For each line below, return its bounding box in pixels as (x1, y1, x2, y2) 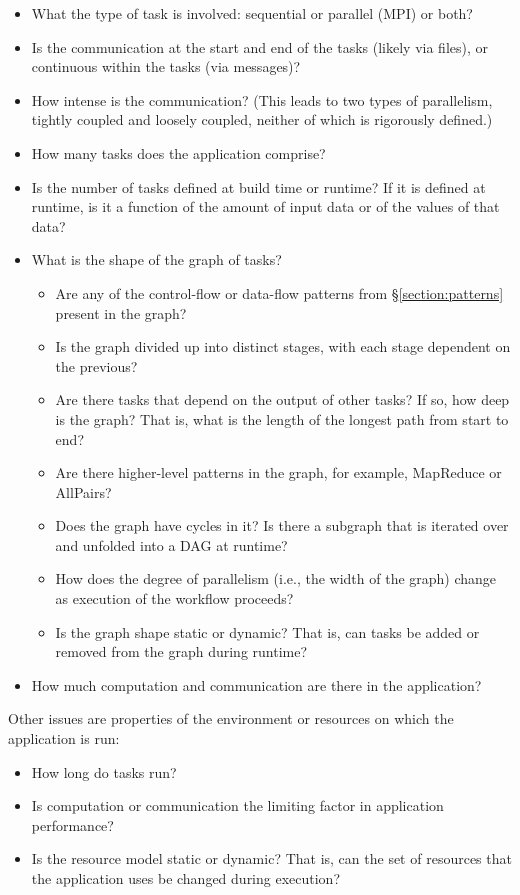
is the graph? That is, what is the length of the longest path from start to (55, 408, 509, 429)
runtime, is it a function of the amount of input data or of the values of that (31, 196, 500, 217)
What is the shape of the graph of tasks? (31, 249, 282, 270)
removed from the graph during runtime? (55, 641, 308, 662)
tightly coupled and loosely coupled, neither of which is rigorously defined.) (31, 109, 493, 130)
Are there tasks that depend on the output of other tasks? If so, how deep (55, 389, 510, 410)
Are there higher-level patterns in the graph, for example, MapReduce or (55, 462, 502, 483)
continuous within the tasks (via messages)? (31, 56, 301, 77)
